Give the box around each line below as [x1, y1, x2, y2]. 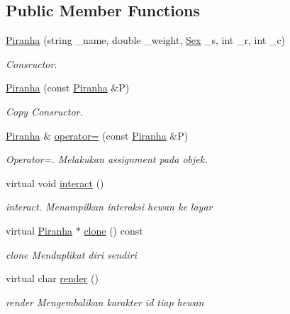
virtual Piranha [6, 223, 73, 237]
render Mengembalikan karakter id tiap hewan [6, 294, 204, 309]
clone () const [84, 223, 143, 237]
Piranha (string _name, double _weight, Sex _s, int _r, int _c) [6, 33, 286, 47]
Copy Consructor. [6, 103, 83, 118]
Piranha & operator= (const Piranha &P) [6, 128, 189, 142]
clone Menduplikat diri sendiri [6, 247, 137, 262]
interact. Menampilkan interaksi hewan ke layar [6, 199, 213, 214]
